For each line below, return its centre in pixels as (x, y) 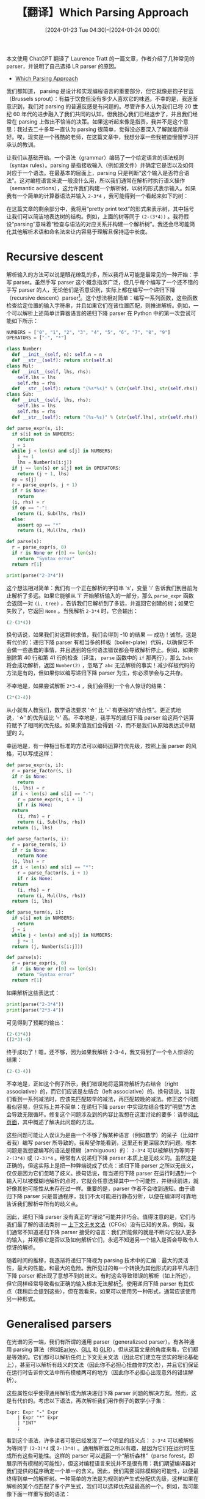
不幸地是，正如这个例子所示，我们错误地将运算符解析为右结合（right (92, 1084)
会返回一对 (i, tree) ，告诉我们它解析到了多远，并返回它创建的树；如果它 (100, 603)
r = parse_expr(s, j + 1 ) (45, 485)
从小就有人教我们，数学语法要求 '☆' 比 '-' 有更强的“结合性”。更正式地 (94, 710)
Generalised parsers (59, 1324)
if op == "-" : (30, 508)
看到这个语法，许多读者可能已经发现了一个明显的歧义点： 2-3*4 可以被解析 (100, 1440)
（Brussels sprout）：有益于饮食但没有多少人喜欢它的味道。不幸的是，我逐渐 (102, 98)
